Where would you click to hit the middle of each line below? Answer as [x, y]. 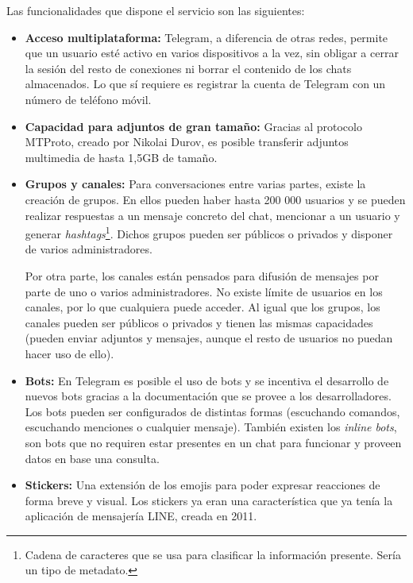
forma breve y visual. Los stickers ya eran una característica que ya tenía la [209, 500]
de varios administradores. [89, 249]
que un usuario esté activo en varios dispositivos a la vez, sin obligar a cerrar [212, 53]
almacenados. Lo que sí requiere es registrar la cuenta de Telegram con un [205, 84]
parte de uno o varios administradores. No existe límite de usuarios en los [204, 291]
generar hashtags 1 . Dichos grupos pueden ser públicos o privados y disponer [209, 232]
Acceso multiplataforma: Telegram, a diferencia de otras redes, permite [206, 37]
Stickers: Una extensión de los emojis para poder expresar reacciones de [203, 485]
